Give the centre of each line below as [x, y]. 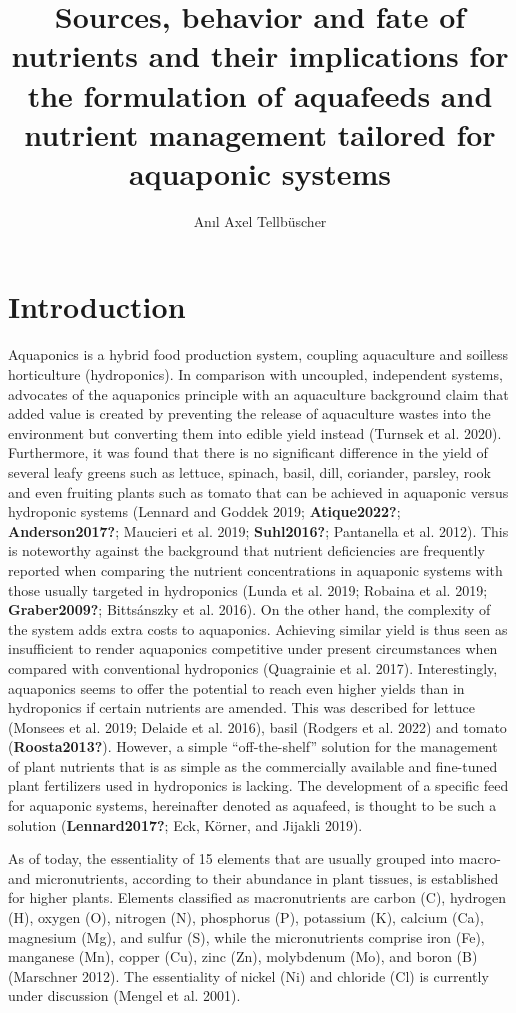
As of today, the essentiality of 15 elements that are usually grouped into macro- [254, 858]
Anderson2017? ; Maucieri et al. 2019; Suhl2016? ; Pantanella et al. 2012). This [258, 530]
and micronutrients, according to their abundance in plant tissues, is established [253, 877]
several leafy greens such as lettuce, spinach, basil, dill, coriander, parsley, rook [249, 471]
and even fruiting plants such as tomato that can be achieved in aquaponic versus [258, 491]
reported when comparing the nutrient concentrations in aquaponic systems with [255, 569]
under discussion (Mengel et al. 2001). [124, 995]
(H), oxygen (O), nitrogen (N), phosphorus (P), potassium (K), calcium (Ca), [246, 917]
